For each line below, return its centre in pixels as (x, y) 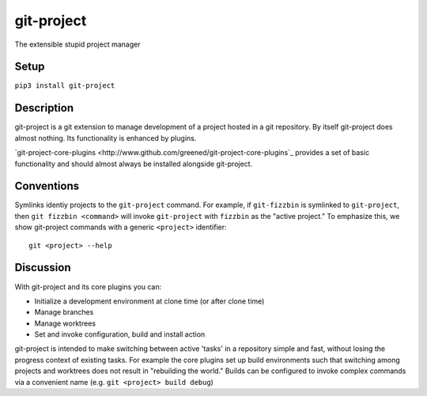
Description (44, 108)
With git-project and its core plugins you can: (88, 287)
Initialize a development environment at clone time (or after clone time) (149, 301)
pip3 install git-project (65, 86)
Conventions (47, 186)
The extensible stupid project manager (77, 44)
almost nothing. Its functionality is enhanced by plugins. (106, 138)
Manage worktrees (65, 323)
